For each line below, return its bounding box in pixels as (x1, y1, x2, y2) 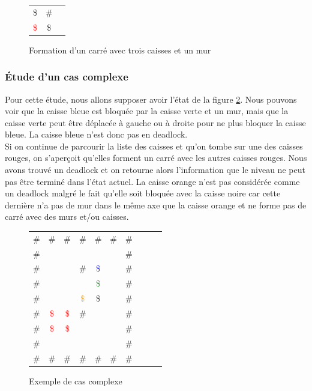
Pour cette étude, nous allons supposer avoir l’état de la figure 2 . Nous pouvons (5, 92, 297, 105)
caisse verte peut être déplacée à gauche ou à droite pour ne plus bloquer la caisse (5, 116, 306, 129)
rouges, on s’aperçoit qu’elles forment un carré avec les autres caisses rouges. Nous (5, 151, 307, 164)
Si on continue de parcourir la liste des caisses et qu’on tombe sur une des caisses (5, 139, 303, 152)
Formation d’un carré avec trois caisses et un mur (29, 43, 211, 56)
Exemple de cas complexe (29, 374, 122, 387)
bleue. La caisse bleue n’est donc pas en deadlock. (5, 128, 188, 141)
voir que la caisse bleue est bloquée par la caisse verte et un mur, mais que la (5, 105, 289, 117)
